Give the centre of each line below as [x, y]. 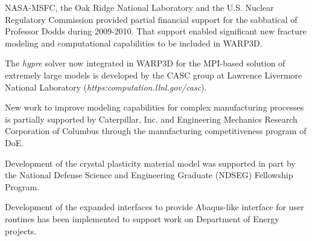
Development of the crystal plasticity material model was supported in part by [150, 163]
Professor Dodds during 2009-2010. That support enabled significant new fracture [156, 31]
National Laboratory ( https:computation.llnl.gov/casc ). [106, 87]
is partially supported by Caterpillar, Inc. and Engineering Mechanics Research [151, 119]
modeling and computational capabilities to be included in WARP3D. [134, 43]
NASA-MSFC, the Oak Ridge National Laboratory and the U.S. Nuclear [139, 7]
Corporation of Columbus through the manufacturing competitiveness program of [156, 131]
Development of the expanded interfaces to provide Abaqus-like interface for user [154, 207]
